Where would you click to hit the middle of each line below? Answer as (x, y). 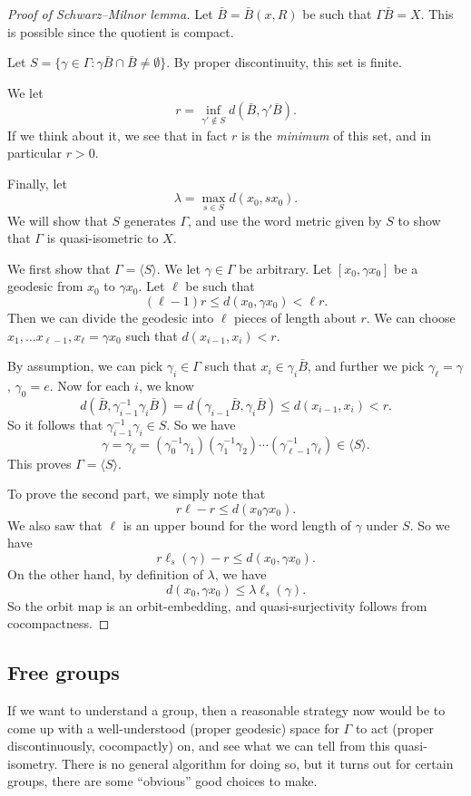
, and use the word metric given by (285, 220)
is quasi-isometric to (103, 238)
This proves (39, 463)
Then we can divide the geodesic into (111, 317)
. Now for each (90, 385)
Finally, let (37, 183)
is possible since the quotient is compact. (121, 31)
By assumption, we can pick (85, 366)
